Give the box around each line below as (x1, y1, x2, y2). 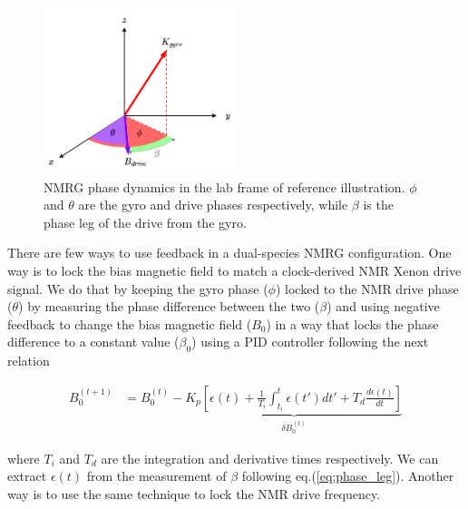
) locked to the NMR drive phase (275, 279, 459, 298)
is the (363, 195, 394, 214)
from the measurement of (86, 466, 227, 485)
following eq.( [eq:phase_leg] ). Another (241, 466, 454, 485)
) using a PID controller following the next (191, 332, 429, 351)
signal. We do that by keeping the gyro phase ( (7, 279, 268, 298)
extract (7, 466, 47, 485)
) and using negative (327, 297, 440, 316)
